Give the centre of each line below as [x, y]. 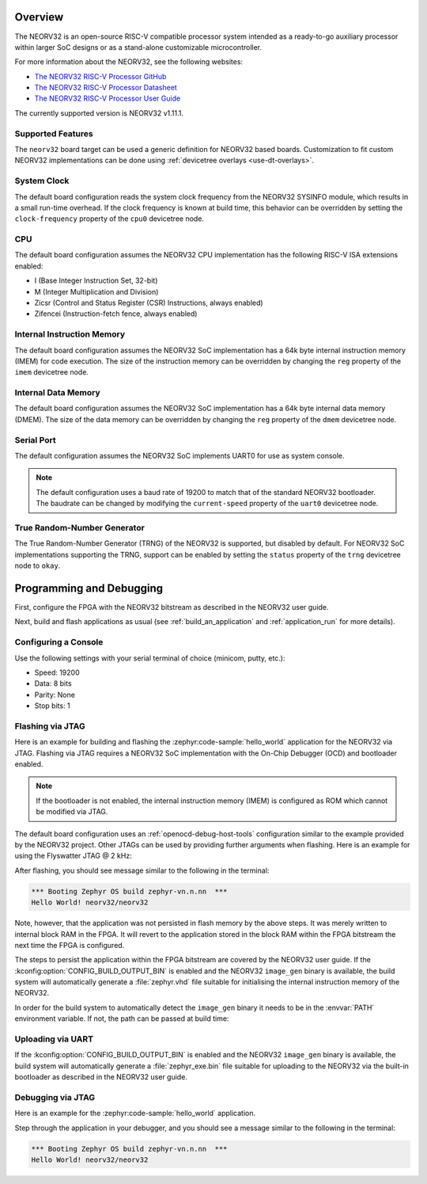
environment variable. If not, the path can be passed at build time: [122, 1018]
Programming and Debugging [89, 588]
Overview [39, 17]
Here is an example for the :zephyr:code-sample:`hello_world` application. [135, 1114]
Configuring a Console [59, 642]
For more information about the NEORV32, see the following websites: [129, 62]
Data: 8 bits [53, 683]
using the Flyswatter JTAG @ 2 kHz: [73, 856]
